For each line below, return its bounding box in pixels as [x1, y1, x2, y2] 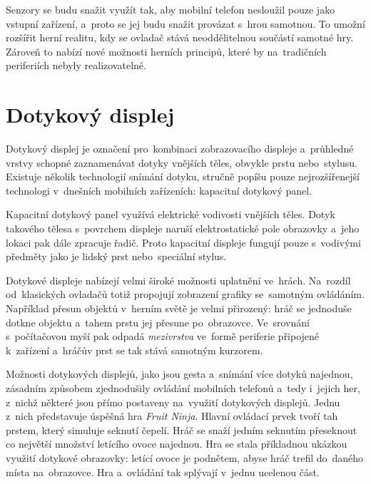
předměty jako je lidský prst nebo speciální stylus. [6, 249, 227, 264]
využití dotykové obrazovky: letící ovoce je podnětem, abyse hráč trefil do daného [6, 450, 364, 465]
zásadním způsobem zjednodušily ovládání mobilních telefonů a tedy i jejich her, [6, 381, 360, 395]
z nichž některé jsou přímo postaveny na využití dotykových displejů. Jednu [6, 394, 340, 409]
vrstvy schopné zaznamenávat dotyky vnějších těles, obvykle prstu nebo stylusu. [6, 155, 357, 170]
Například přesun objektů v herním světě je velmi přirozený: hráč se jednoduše [6, 301, 352, 316]
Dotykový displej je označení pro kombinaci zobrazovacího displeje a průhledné [6, 141, 354, 156]
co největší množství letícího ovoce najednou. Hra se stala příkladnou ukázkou [6, 436, 347, 451]
